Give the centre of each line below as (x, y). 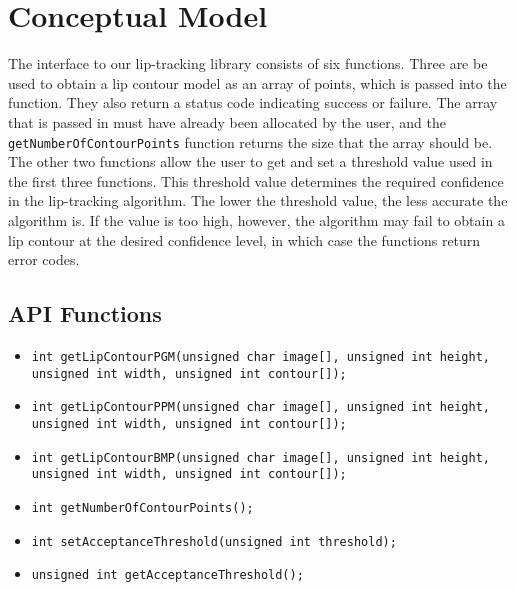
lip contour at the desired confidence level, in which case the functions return (244, 239)
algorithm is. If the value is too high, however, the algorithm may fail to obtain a (256, 219)
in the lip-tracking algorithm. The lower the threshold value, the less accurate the (258, 200)
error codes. (44, 259)
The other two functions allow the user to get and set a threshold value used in (250, 161)
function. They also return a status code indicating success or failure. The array (253, 102)
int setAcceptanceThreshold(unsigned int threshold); (214, 541)
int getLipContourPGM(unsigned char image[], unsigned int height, (260, 356)
